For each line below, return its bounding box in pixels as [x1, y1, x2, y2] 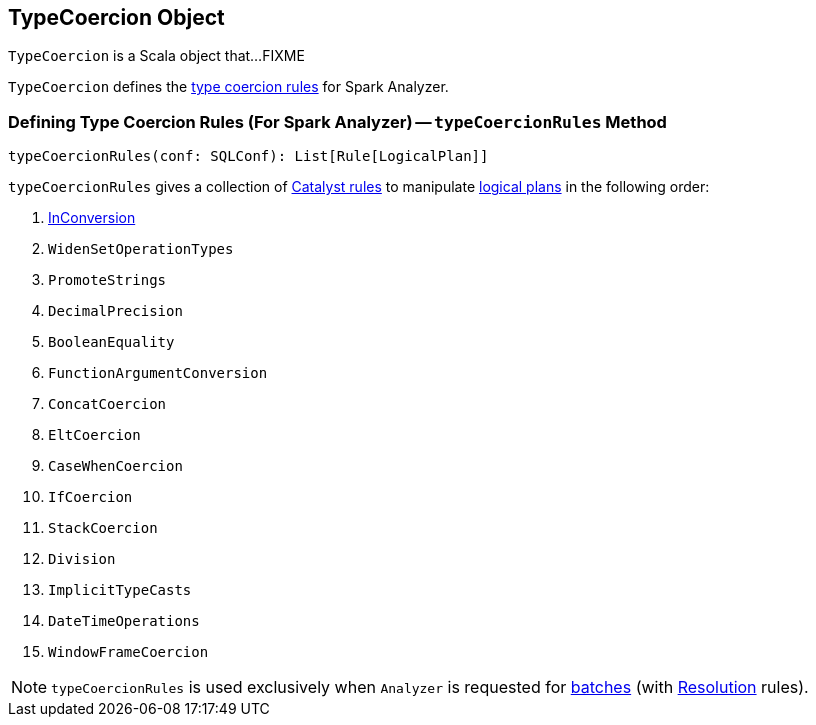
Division [48, 551, 116, 568]
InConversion [48, 209, 136, 227]
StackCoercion [48, 520, 158, 537]
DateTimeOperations [48, 613, 200, 630]
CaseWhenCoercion [48, 458, 183, 475]
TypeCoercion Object [8, 5, 225, 30]
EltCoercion [48, 427, 141, 444]
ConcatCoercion [48, 396, 167, 413]
